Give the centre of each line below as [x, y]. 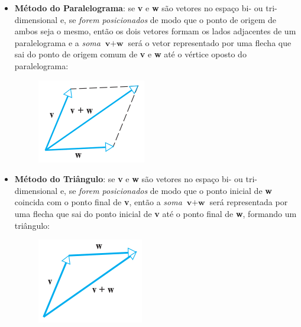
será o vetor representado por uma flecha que [210, 42]
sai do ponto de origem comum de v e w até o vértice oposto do [130, 54]
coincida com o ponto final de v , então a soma [98, 202]
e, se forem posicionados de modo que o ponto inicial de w [166, 190]
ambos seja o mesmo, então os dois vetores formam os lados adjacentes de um [155, 31]
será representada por [249, 202]
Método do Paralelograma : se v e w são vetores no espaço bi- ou [139, 8]
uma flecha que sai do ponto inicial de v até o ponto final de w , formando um [156, 213]
